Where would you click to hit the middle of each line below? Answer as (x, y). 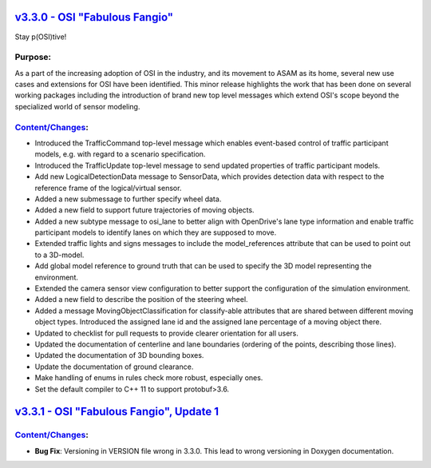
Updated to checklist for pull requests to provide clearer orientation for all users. (167, 333)
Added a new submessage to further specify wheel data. (128, 199)
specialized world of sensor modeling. (77, 106)
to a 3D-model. (59, 255)
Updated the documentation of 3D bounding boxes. (119, 355)
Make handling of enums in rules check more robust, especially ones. (149, 378)
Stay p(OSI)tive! (41, 37)
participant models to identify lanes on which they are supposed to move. (156, 232)
